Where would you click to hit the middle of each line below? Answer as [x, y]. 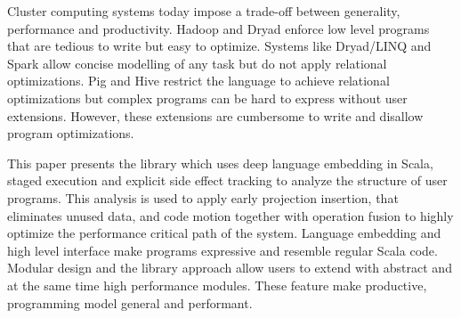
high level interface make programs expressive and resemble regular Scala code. [222, 250]
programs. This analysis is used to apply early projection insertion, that [203, 197]
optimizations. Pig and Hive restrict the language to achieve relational [198, 81]
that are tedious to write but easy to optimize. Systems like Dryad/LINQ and [219, 46]
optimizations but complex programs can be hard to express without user [207, 98]
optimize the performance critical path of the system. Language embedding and [224, 233]
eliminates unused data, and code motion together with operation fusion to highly [230, 215]
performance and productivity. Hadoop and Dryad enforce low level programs [218, 28]
